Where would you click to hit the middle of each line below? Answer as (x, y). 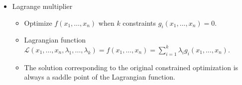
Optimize (38, 22)
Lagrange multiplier (42, 6)
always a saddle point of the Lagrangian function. (100, 77)
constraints (139, 22)
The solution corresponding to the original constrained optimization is (131, 67)
